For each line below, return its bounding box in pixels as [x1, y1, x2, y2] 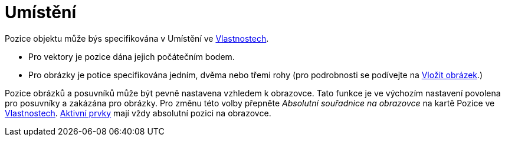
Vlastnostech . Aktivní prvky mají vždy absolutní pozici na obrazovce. [5, 108, 271, 118]
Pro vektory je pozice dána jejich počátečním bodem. [28, 51, 235, 62]
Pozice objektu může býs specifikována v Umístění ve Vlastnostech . [5, 33, 269, 43]
